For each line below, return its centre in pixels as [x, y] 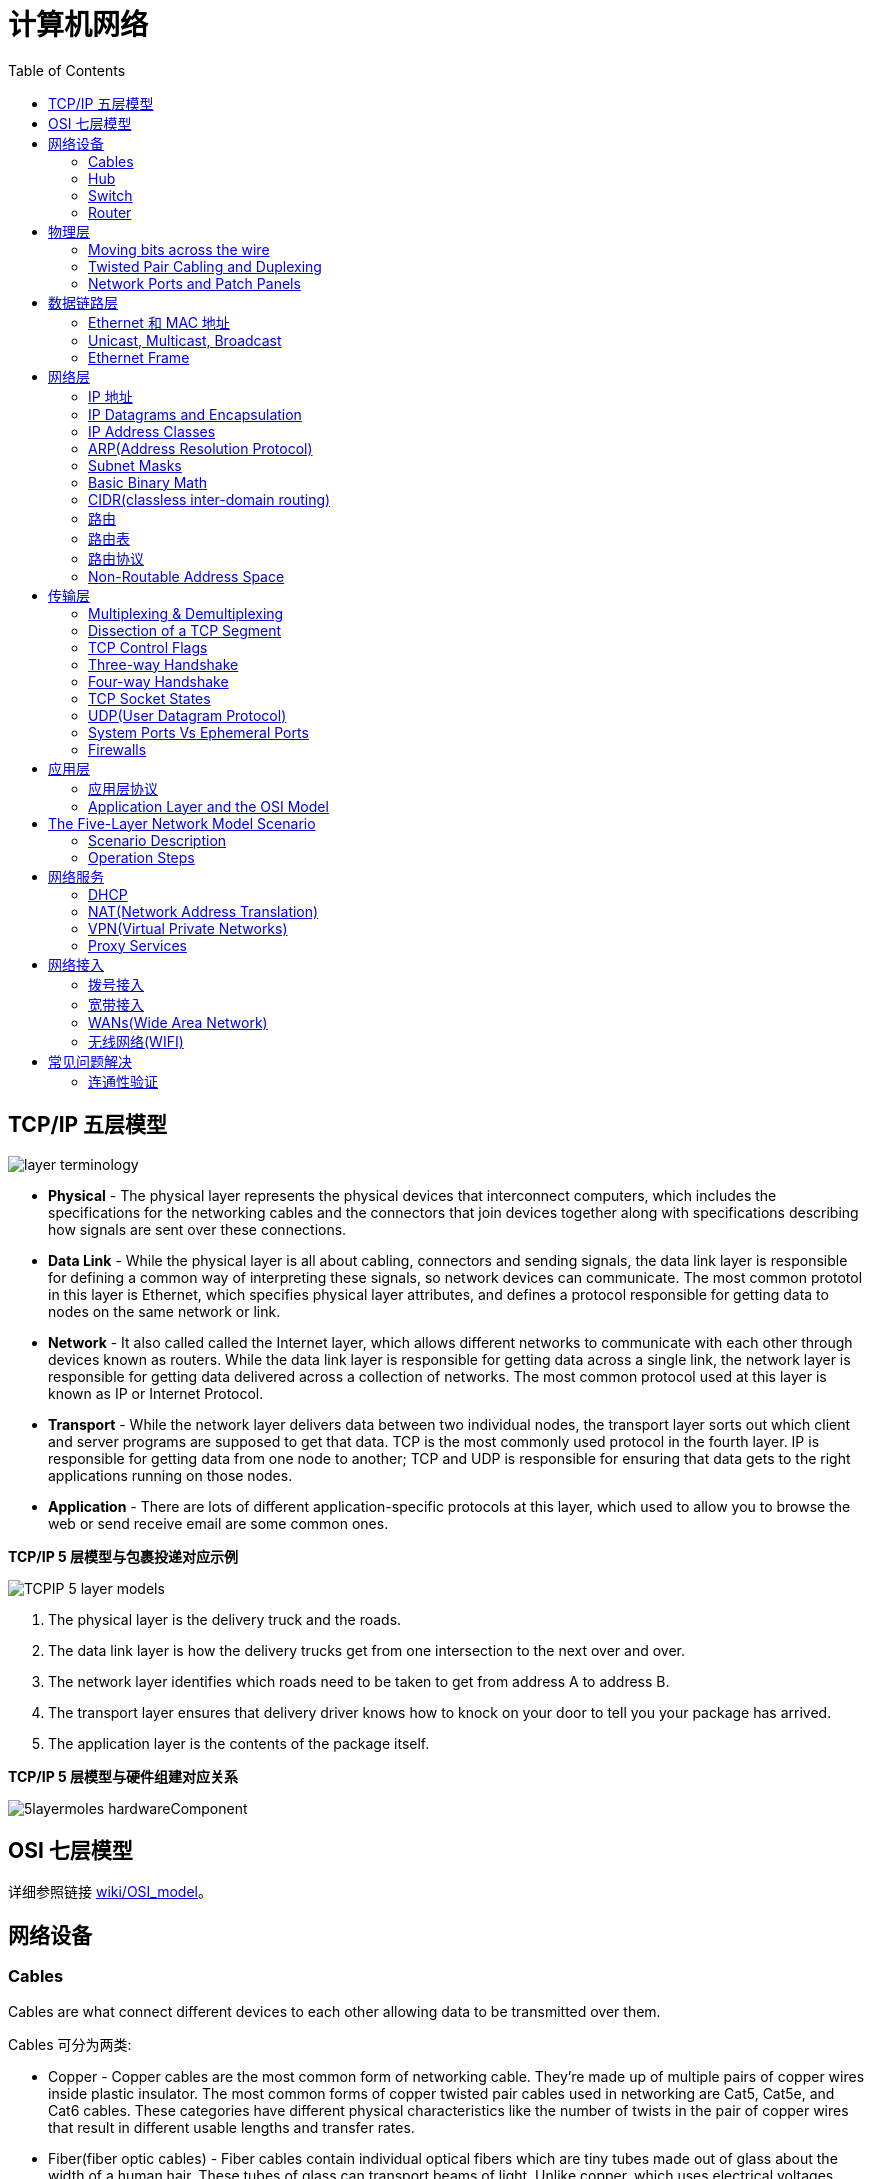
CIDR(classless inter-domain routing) [209, 499]
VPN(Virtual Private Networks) [188, 928]
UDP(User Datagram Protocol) [187, 715]
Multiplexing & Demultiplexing [186, 613]
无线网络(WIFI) [136, 1041]
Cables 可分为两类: [70, 2044]
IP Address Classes [152, 431]
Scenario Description [157, 840]
